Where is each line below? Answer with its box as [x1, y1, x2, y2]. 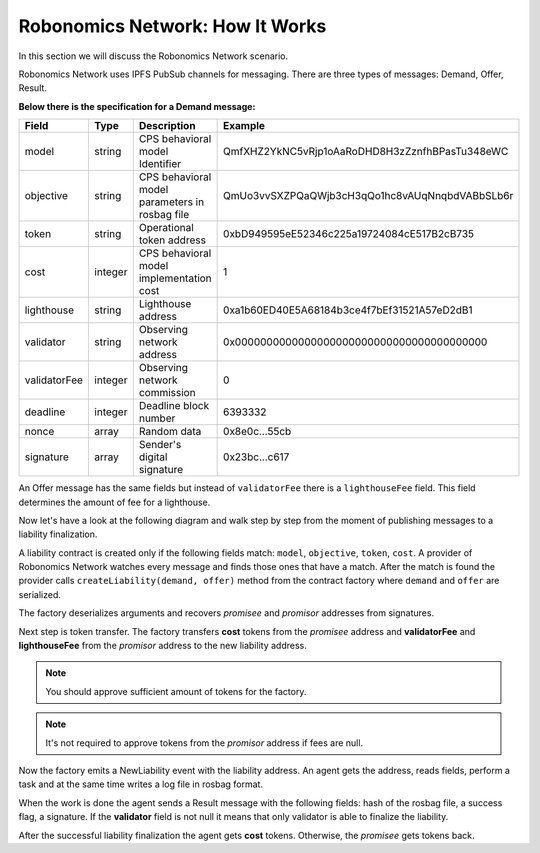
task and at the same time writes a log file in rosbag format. [18, 778, 264, 790]
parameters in [138, 195, 205, 209]
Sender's [138, 438, 182, 452]
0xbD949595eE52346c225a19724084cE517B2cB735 [223, 227, 475, 241]
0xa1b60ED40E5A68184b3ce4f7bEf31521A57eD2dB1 [223, 303, 473, 317]
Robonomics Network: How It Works [18, 15, 327, 37]
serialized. [18, 588, 62, 600]
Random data [138, 425, 202, 439]
